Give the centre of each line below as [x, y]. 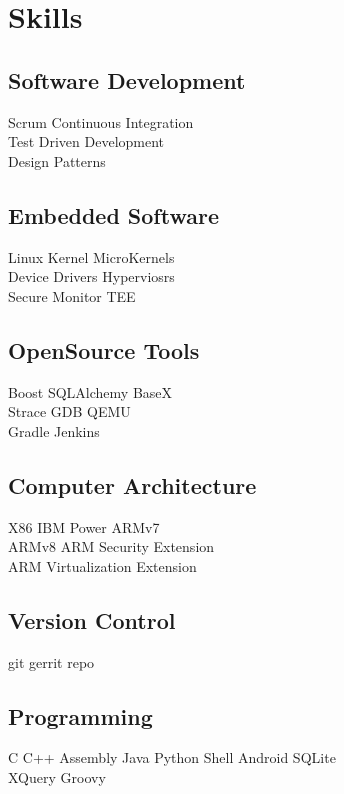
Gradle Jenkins [54, 430]
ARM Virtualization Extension [102, 565]
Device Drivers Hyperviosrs [91, 276]
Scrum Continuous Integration [101, 121]
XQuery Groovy [57, 776]
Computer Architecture [132, 484]
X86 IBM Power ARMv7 [84, 526]
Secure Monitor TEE [72, 295]
